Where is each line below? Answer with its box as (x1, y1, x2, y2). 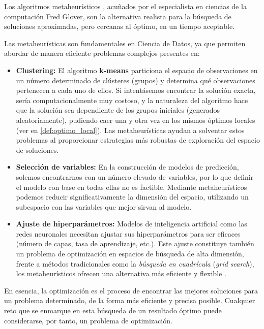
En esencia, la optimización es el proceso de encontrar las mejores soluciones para (4, 285, 258, 295)
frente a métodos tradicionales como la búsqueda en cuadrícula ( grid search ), (16, 258, 254, 269)
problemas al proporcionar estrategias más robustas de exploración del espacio (16, 135, 260, 145)
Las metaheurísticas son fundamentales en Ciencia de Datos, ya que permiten (4, 38, 246, 48)
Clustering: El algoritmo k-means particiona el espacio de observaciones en (16, 64, 258, 75)
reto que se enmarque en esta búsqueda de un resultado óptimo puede (4, 305, 222, 316)
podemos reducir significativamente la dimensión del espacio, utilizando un (16, 191, 249, 202)
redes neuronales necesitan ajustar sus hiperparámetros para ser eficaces (16, 228, 241, 239)
